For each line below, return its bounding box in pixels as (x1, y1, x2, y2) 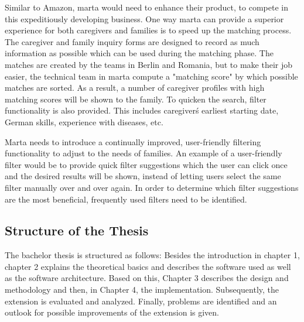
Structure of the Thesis (5, 221, 149, 239)
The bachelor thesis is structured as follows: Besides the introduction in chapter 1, (5, 249, 300, 261)
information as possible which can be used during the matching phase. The (5, 47, 274, 59)
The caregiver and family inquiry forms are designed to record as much (5, 35, 259, 47)
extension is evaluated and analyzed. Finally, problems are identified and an (5, 294, 277, 307)
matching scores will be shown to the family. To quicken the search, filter (5, 93, 267, 105)
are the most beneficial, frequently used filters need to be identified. (5, 193, 247, 205)
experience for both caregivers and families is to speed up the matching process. (5, 24, 292, 36)
